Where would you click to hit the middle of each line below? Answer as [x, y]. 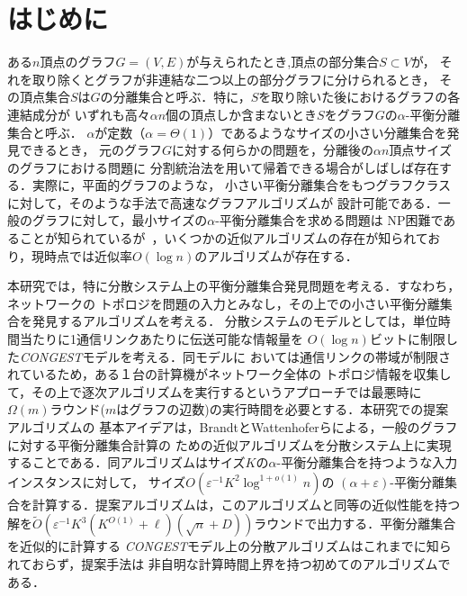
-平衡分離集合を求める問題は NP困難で [329, 220]
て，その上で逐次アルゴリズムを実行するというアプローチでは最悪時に [215, 391]
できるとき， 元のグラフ [90, 150]
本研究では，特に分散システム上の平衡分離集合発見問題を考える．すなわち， [234, 286]
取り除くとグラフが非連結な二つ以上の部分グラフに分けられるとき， [233, 79]
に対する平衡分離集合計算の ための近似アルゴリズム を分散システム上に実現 [229, 444]
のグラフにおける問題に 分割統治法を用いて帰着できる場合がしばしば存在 [223, 167]
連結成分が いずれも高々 [79, 114]
